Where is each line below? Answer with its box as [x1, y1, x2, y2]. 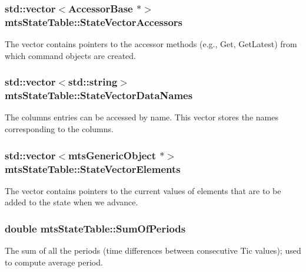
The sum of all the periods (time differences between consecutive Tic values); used [5, 244, 301, 257]
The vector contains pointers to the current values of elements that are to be [5, 184, 281, 196]
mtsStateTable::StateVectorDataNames [5, 88, 193, 103]
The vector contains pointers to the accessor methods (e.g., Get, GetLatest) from [5, 38, 297, 50]
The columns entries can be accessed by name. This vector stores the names [5, 111, 278, 123]
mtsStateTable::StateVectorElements [5, 161, 181, 176]
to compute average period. [5, 255, 103, 268]
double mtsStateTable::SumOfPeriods [5, 221, 186, 235]
